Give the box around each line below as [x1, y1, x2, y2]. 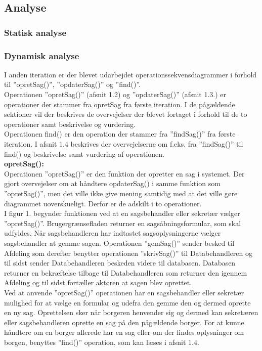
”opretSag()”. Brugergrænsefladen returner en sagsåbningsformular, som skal [4, 217, 241, 228]
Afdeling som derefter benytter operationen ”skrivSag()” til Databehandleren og [4, 247, 253, 258]
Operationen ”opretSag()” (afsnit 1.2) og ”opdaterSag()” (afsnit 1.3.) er [4, 89, 227, 100]
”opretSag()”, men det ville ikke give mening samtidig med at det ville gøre [4, 188, 238, 198]
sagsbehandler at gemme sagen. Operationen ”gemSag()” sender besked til [4, 237, 235, 248]
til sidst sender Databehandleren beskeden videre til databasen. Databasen [4, 257, 236, 268]
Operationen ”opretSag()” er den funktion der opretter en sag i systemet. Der [4, 168, 245, 179]
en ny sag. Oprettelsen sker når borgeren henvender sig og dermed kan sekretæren [4, 307, 258, 318]
